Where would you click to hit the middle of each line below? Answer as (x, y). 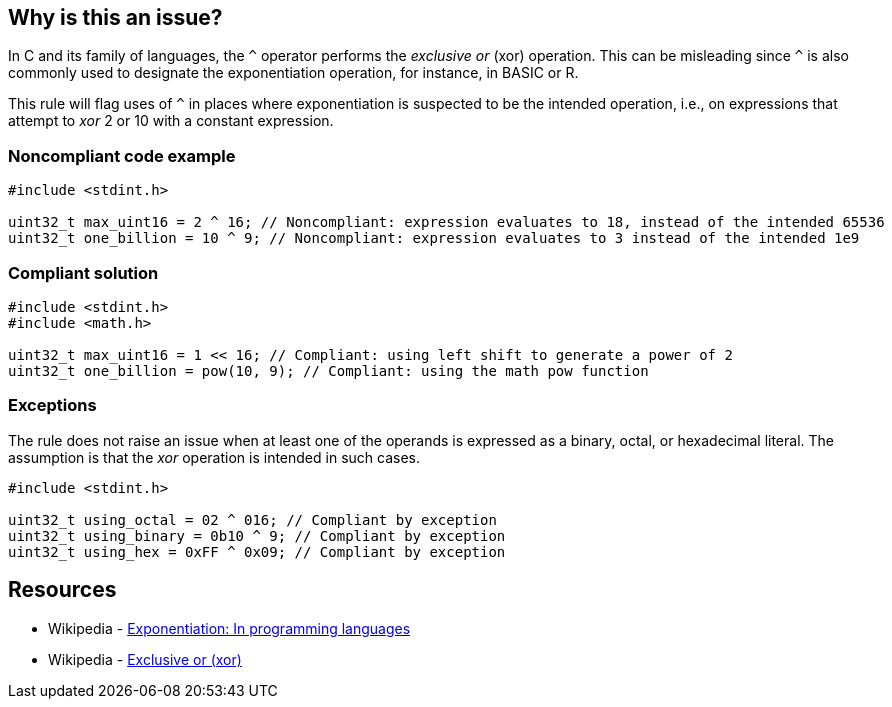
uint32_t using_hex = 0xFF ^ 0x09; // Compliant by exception (257, 551)
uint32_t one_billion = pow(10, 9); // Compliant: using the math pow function (328, 370)
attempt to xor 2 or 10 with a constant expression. (171, 121)
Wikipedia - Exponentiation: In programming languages (229, 628)
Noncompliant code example (122, 155)
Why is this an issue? (115, 17)
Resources (62, 590)
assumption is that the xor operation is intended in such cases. (214, 457)
